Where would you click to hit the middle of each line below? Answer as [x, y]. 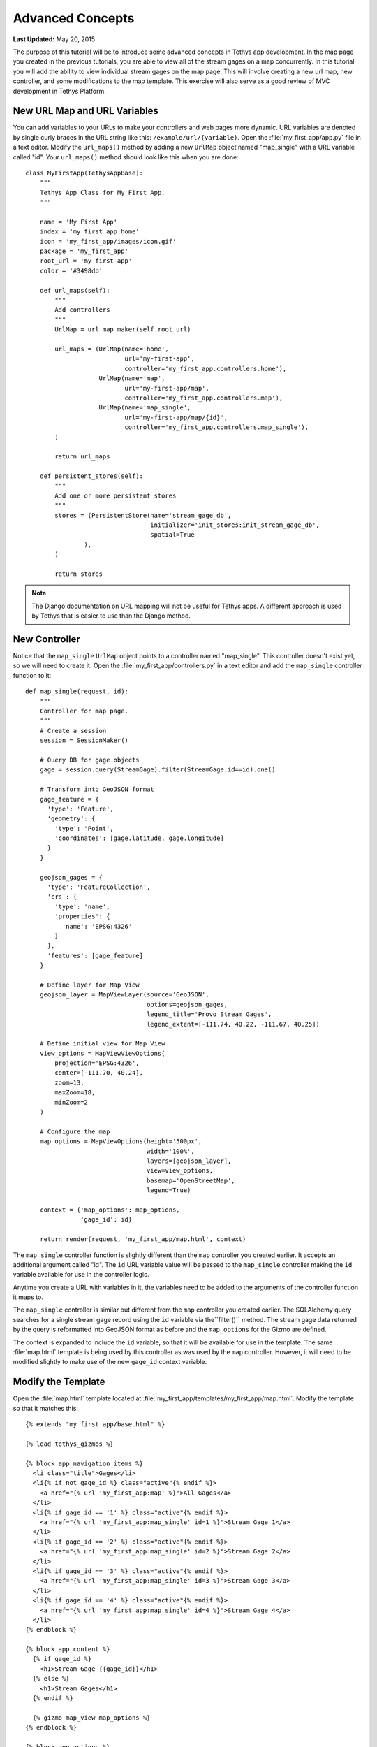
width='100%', [171, 1151]
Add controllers [82, 310]
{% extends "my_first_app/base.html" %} [95, 1425]
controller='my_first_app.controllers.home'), [206, 368]
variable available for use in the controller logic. [81, 1275]
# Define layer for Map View [89, 985]
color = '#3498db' [71, 270]
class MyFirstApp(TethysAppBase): [84, 173]
